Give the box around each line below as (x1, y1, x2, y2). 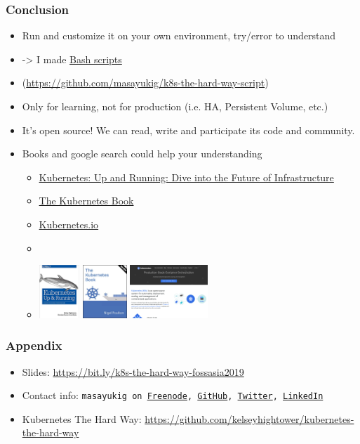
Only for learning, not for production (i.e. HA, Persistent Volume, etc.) (22, 99, 328, 113)
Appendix (6, 337, 62, 354)
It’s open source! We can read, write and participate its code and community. (22, 122, 355, 137)
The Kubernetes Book (39, 193, 134, 208)
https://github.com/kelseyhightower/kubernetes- (145, 411, 354, 426)
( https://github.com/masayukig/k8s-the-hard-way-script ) (22, 75, 269, 90)
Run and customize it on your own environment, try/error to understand (22, 28, 336, 43)
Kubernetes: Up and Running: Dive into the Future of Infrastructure (39, 169, 334, 184)
